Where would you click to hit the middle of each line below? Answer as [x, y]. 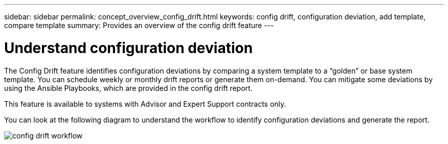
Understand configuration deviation [129, 48]
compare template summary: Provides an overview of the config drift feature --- [139, 25]
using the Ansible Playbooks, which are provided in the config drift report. [128, 88]
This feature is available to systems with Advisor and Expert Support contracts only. [145, 104]
